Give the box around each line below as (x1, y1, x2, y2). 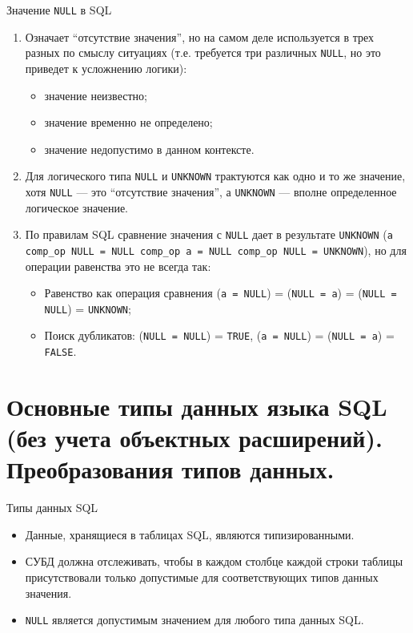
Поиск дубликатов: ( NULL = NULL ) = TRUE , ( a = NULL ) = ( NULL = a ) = (44, 327, 395, 344)
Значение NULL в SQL (6, 2, 112, 18)
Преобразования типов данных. (6, 453, 335, 486)
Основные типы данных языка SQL (6, 389, 387, 422)
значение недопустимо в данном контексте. (44, 140, 255, 157)
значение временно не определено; (44, 114, 213, 131)
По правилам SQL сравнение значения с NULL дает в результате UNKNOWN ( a (25, 226, 393, 243)
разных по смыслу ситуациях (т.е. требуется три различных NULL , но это (25, 44, 381, 61)
